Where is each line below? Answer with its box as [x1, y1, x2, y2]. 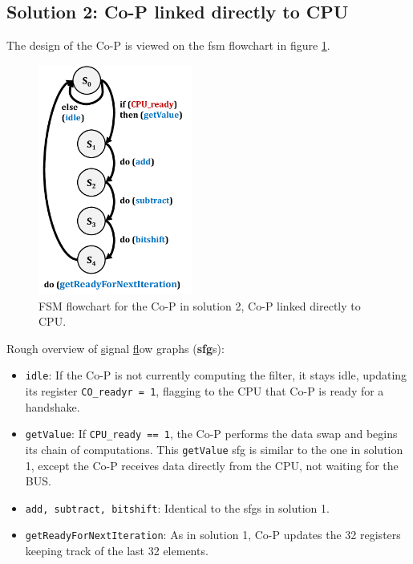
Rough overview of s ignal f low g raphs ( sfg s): [6, 339, 225, 356]
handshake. [25, 398, 80, 415]
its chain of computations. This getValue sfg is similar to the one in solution [25, 440, 403, 457]
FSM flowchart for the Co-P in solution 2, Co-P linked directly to [38, 297, 361, 314]
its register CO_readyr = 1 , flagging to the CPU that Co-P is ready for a [25, 383, 384, 400]
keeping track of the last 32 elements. [25, 542, 209, 559]
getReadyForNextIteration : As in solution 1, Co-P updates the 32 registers [25, 526, 401, 543]
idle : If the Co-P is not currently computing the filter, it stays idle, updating [25, 367, 407, 383]
